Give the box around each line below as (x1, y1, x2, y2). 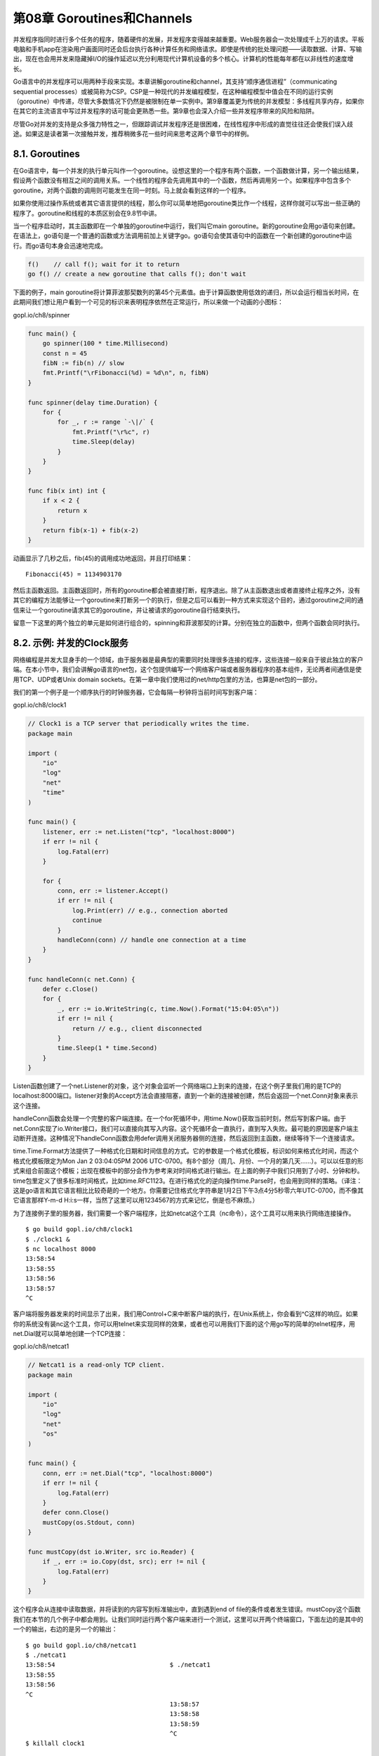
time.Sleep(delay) (72, 438, 136, 446)
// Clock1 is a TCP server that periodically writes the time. (27, 720, 251, 728)
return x (57, 506, 88, 514)
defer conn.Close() (42, 1509, 110, 1516)
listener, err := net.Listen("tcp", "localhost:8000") (42, 827, 235, 836)
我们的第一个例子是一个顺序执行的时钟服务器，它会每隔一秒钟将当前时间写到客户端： (13, 688, 259, 697)
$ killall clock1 (25, 1739, 85, 1748)
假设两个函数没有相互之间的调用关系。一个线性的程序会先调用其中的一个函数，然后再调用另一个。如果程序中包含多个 (13, 176, 351, 185)
